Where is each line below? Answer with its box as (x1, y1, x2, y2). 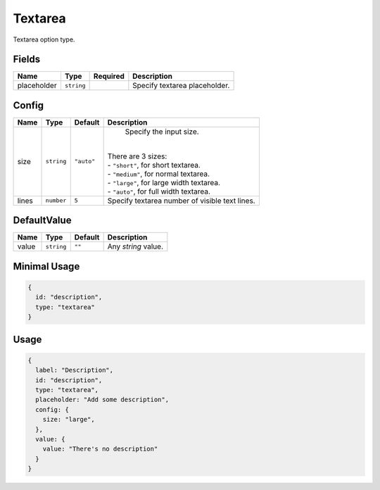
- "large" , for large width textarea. (107, 177, 221, 187)
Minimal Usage (13, 260, 80, 272)
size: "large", (42, 415, 95, 424)
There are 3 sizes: (107, 151, 167, 161)
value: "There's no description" (42, 445, 158, 453)
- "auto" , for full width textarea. (107, 187, 211, 196)
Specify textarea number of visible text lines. (107, 196, 256, 206)
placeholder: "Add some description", (35, 396, 169, 404)
